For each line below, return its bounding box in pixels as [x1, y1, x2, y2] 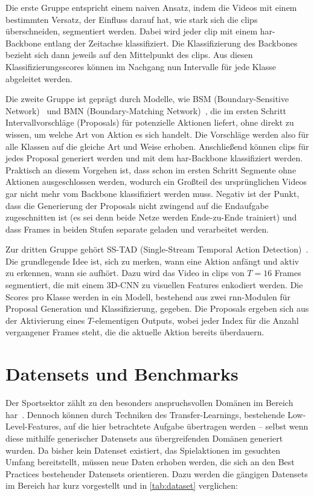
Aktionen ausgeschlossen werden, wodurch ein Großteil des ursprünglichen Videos [5, 175, 307, 188]
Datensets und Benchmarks [5, 361, 239, 386]
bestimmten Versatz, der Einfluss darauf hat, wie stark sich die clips [5, 13, 258, 25]
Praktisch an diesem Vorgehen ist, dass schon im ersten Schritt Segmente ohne [5, 163, 296, 176]
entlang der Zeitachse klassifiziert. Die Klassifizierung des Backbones [43, 36, 298, 49]
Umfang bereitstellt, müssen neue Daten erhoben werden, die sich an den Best [5, 456, 295, 468]
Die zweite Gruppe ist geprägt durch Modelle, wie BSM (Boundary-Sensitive [5, 92, 289, 105]
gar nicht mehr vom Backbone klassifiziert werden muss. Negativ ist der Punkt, [5, 187, 300, 199]
